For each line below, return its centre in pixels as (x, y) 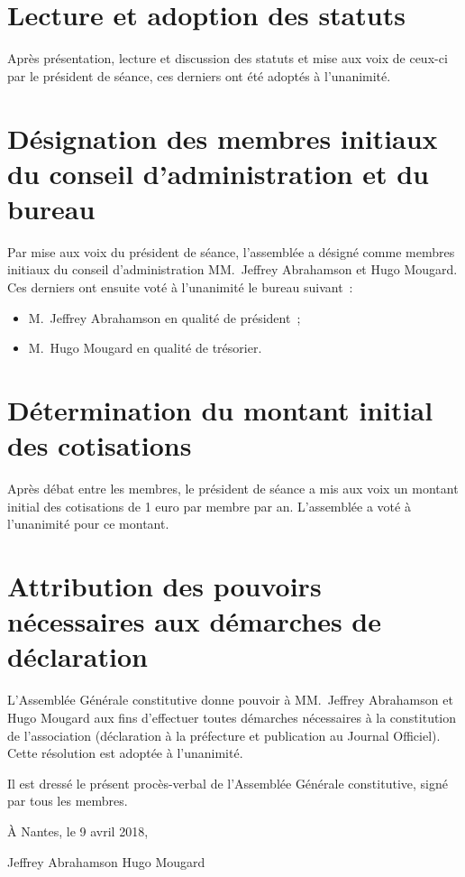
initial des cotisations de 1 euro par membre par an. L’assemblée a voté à (209, 506)
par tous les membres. (68, 801)
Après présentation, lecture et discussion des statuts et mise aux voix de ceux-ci (228, 58)
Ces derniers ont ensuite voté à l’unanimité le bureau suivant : (180, 287)
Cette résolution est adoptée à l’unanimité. (125, 753)
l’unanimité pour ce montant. (88, 524)
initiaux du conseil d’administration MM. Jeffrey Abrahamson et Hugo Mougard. (232, 269)
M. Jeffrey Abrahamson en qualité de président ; (164, 317)
